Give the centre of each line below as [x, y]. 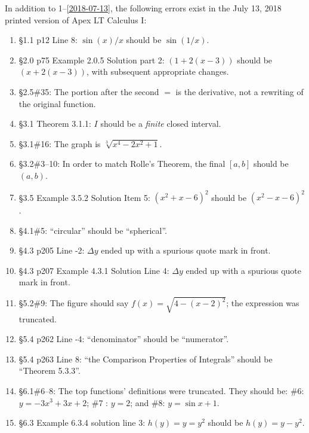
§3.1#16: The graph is [60, 143]
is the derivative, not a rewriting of [240, 91]
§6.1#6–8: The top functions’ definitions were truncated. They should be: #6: [161, 390]
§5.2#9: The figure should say [74, 303]
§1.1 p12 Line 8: [48, 40]
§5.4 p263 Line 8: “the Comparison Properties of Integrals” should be [146, 359]
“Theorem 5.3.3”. [50, 371]
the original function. [57, 103]
